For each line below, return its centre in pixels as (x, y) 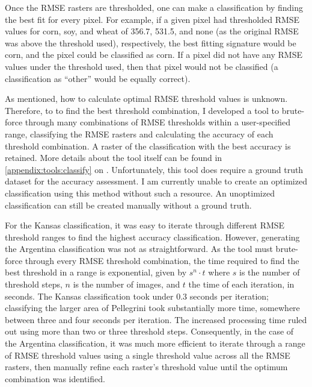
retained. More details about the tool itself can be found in (114, 158)
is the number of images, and (127, 284)
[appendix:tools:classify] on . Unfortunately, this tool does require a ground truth (154, 169)
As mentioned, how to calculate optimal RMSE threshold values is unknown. (146, 99)
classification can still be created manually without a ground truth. (128, 205)
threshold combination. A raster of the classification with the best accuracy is (148, 146)
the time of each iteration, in (241, 284)
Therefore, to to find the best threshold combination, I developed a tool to (142, 110)
